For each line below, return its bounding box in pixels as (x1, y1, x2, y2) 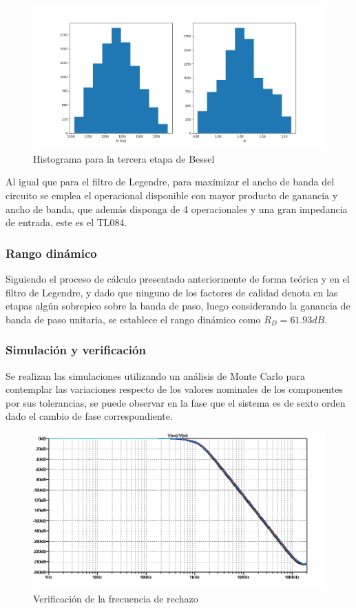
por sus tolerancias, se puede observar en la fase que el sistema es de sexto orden (6, 395, 346, 409)
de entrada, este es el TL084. (6, 215, 127, 230)
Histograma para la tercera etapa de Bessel (33, 151, 215, 165)
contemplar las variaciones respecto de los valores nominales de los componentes (6, 382, 343, 396)
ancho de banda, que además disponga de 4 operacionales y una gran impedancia (6, 201, 348, 216)
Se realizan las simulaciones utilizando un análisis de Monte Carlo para (6, 368, 305, 383)
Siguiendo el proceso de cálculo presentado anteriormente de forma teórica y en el (6, 272, 350, 286)
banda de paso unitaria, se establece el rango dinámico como (6, 312, 261, 326)
